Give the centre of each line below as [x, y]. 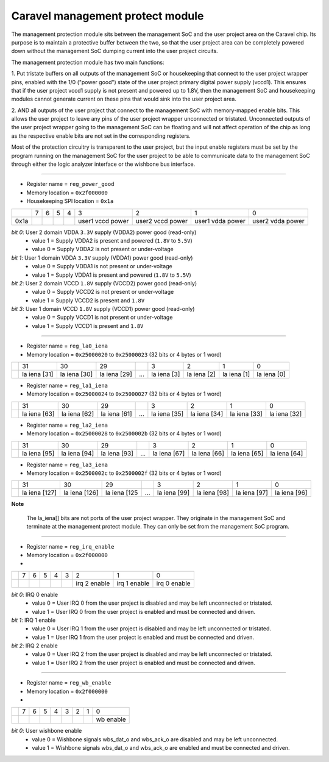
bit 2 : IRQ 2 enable [34, 646]
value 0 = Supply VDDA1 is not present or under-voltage [102, 266]
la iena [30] [76, 374]
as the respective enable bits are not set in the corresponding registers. [101, 136]
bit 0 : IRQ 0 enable [34, 594]
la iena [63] [38, 413]
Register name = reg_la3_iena [67, 465]
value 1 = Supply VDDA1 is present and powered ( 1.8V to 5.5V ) [111, 275]
